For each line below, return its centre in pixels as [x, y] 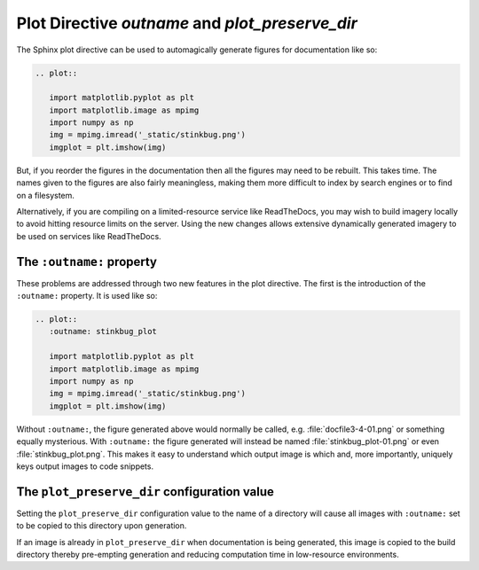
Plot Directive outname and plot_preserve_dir [187, 23]
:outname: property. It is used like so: [87, 296]
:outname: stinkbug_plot [103, 332]
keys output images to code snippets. [85, 466]
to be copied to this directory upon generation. [102, 526]
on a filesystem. [46, 195]
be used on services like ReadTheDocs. [89, 236]
